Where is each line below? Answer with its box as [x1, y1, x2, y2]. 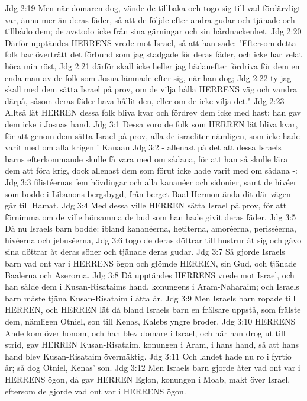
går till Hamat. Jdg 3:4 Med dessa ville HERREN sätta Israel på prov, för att [5, 199, 287, 211]
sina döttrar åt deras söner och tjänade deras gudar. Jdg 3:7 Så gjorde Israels [5, 245, 285, 258]
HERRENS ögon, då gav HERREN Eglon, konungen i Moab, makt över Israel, [5, 373, 290, 385]
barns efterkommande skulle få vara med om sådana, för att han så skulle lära [5, 152, 288, 165]
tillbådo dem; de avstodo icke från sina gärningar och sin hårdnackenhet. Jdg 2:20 [5, 25, 302, 37]
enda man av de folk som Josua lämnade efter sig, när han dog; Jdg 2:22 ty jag [5, 71, 292, 84]
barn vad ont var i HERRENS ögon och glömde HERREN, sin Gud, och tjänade [5, 257, 297, 270]
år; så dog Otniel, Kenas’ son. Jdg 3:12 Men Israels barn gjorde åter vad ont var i [5, 361, 300, 374]
